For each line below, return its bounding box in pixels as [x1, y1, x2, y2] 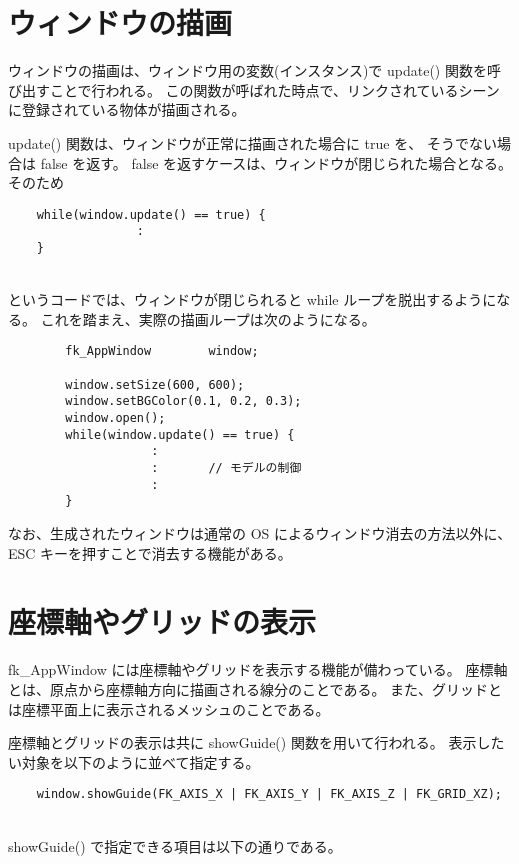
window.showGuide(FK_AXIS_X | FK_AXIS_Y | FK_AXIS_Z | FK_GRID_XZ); [36, 787, 502, 802]
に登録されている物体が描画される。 [8, 99, 246, 120]
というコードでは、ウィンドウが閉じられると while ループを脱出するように [8, 289, 497, 310]
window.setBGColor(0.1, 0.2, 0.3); [65, 394, 302, 409]
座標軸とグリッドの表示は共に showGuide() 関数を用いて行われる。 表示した [8, 732, 505, 753]
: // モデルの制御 [151, 461, 302, 476]
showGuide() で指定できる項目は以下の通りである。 [8, 835, 342, 856]
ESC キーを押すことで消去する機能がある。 [8, 542, 292, 563]
